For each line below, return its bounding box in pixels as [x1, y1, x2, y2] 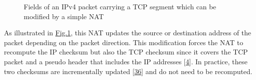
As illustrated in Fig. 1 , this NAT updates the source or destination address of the [4, 27, 251, 38]
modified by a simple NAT [24, 11, 104, 21]
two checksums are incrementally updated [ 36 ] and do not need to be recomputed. [4, 66, 253, 76]
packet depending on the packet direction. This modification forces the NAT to [4, 37, 244, 47]
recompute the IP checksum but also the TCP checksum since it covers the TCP [4, 47, 248, 57]
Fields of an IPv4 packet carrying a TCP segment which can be [24, 1, 216, 11]
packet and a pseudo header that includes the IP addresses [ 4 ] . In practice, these [4, 56, 248, 66]
